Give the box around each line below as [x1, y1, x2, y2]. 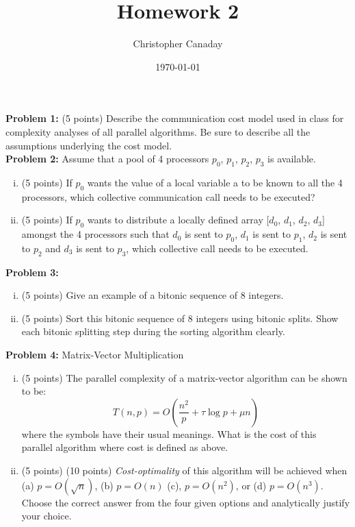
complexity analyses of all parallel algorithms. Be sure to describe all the [5, 124, 311, 138]
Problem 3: [5, 265, 59, 279]
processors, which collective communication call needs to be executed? [21, 189, 315, 204]
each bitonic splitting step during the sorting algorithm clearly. [21, 324, 285, 339]
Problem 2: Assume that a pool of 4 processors [5, 151, 209, 166]
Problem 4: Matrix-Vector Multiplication [5, 347, 184, 362]
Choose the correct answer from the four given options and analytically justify [21, 495, 350, 509]
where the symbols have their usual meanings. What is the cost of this [21, 426, 317, 441]
